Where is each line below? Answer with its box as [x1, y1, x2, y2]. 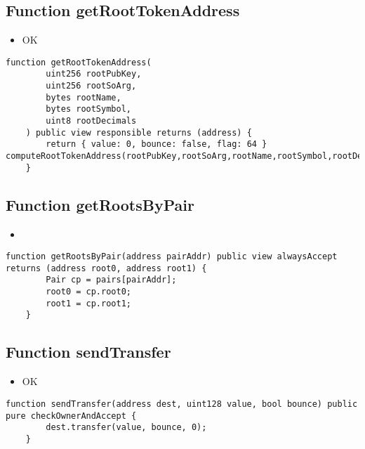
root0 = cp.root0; [46, 287, 131, 297]
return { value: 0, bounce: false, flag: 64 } [46, 139, 267, 150]
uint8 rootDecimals [46, 116, 137, 126]
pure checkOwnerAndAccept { [6, 410, 137, 421]
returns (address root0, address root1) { [6, 263, 207, 273]
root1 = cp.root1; [46, 298, 131, 308]
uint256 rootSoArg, [46, 81, 137, 91]
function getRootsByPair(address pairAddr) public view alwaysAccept [6, 252, 338, 262]
